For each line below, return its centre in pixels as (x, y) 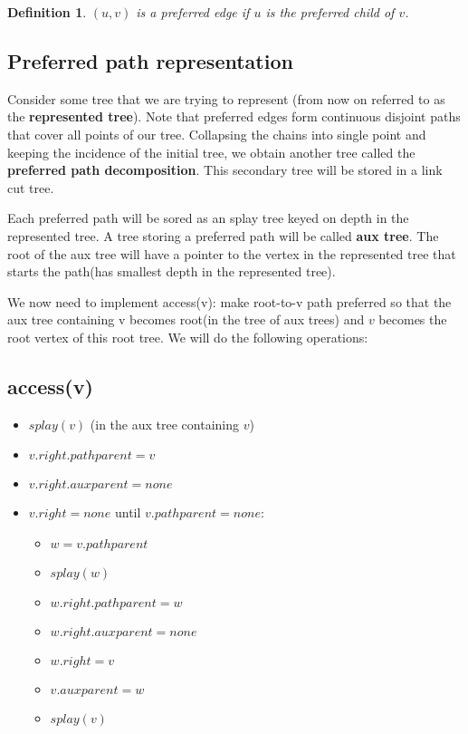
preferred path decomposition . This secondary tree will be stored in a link (225, 170)
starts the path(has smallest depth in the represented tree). (172, 271)
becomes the (413, 319)
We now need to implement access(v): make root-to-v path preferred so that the (229, 301)
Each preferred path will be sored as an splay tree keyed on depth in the (208, 218)
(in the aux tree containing (164, 424)
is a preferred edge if (193, 12)
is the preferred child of (330, 12)
